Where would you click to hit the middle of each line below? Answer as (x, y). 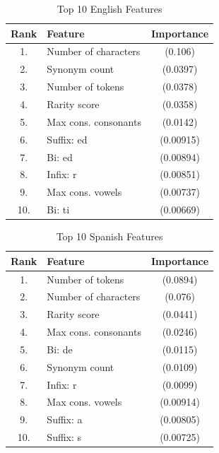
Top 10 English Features (109, 8)
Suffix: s (64, 437)
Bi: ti (58, 210)
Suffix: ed (67, 139)
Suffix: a (65, 419)
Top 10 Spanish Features (109, 236)
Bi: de (60, 349)
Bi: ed (60, 157)
